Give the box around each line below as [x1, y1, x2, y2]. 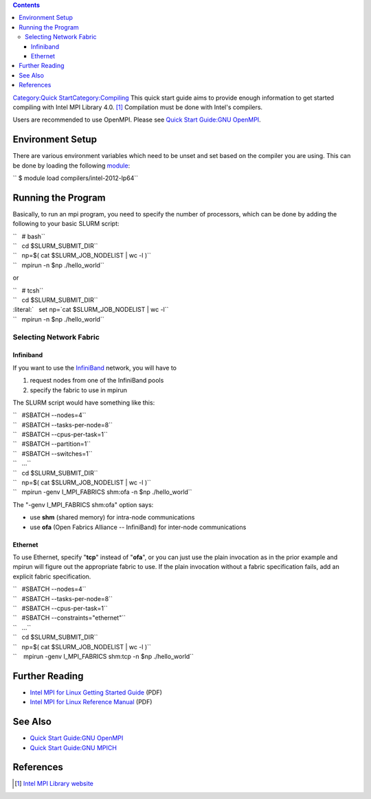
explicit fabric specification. [12, 572, 91, 581]
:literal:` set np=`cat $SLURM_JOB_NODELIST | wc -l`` [12, 306, 169, 314]
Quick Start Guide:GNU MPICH [30, 743, 117, 752]
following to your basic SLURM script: [12, 220, 120, 228]
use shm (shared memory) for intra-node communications [30, 513, 195, 521]
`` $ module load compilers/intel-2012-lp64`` [12, 174, 139, 182]
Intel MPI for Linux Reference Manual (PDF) [30, 698, 153, 706]
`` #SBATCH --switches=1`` [12, 449, 93, 458]
